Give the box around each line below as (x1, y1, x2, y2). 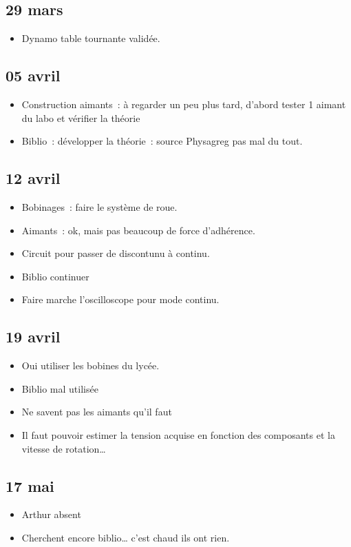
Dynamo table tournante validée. (21, 31, 160, 45)
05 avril (6, 65, 61, 86)
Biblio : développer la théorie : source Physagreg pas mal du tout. (21, 134, 303, 148)
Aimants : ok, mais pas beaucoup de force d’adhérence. (21, 223, 255, 237)
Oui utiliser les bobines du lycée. (21, 358, 160, 373)
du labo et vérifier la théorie (21, 110, 140, 125)
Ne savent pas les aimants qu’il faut (21, 404, 172, 419)
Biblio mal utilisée (21, 381, 98, 395)
